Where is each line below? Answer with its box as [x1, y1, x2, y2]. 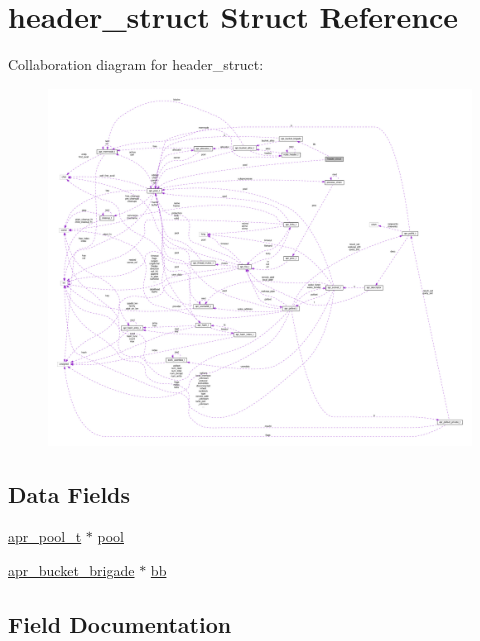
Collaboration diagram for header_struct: [8, 54, 264, 75]
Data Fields [8, 479, 131, 510]
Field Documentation [8, 608, 232, 639]
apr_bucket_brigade [8, 559, 135, 580]
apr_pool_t [8, 526, 82, 547]
